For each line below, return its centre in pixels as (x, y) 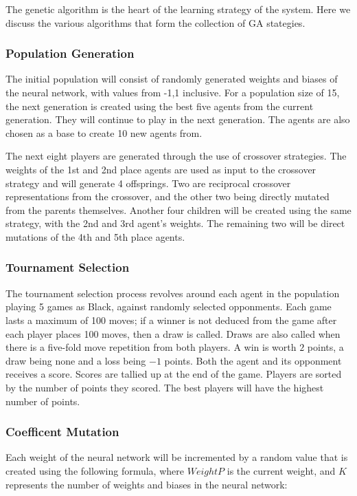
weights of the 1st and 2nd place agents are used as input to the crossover (161, 169)
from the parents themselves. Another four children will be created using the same (178, 209)
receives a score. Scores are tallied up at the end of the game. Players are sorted (174, 374)
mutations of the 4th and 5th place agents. (95, 236)
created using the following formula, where (95, 470)
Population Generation (70, 53)
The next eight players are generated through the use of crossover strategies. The (176, 156)
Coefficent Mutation (62, 432)
